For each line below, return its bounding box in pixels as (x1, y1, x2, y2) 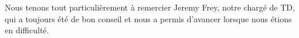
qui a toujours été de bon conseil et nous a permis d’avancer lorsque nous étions (5, 12, 292, 25)
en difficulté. (5, 24, 49, 36)
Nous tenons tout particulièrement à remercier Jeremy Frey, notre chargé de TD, (5, 1, 295, 13)
